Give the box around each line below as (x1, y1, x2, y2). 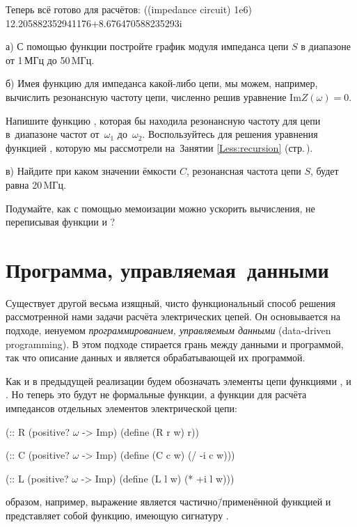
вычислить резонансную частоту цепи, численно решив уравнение (6, 89, 287, 104)
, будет (310, 164, 339, 178)
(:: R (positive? (6, 424, 70, 439)
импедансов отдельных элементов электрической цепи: (6, 401, 237, 415)
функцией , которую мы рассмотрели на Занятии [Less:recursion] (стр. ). (6, 140, 313, 155)
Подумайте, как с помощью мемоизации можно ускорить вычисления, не (6, 200, 315, 215)
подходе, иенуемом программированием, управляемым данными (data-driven (6, 323, 331, 338)
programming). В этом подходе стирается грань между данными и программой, (6, 336, 344, 351)
